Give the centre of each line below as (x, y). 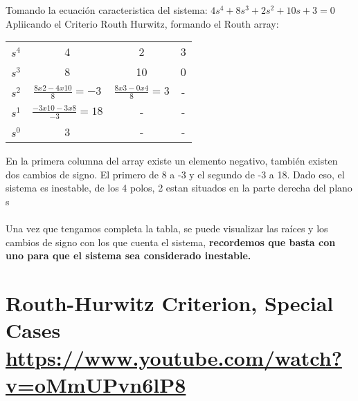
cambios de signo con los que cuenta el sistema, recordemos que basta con (171, 242)
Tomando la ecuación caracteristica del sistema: (107, 10)
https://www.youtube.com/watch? (174, 357)
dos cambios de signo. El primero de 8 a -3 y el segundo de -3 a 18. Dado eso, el (175, 174)
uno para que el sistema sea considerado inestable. (128, 255)
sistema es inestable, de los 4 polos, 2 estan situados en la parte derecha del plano (179, 188)
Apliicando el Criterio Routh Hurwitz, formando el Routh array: (142, 23)
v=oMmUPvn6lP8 (96, 384)
